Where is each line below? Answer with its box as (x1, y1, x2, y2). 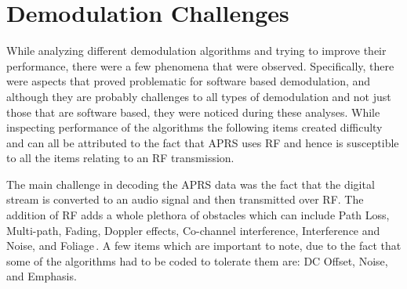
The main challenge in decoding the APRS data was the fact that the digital (6, 175, 375, 192)
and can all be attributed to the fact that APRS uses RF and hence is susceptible (6, 134, 399, 150)
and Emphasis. (6, 268, 77, 284)
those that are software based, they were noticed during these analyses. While (6, 103, 380, 120)
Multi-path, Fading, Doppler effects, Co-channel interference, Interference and (6, 222, 380, 238)
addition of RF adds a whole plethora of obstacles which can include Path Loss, (6, 207, 390, 223)
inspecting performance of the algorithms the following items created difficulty (6, 119, 383, 135)
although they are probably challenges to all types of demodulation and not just (6, 88, 391, 104)
